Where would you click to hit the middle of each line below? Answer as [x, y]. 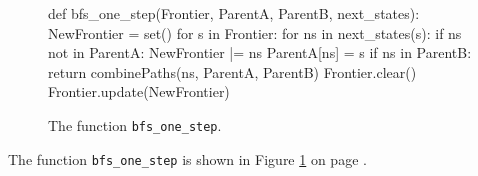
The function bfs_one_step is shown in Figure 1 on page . [187, 158]
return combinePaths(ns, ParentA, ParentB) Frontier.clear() [232, 71]
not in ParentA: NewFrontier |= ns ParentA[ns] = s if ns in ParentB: [260, 52]
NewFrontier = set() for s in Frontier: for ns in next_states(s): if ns [255, 32]
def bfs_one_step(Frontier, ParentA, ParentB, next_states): [234, 13]
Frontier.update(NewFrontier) [139, 91]
